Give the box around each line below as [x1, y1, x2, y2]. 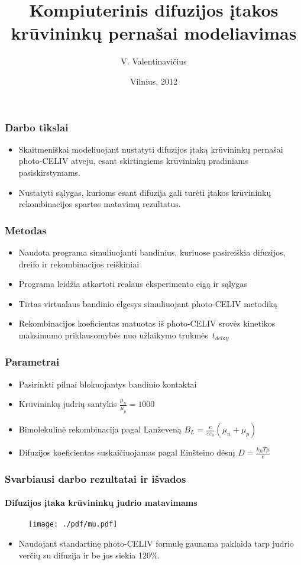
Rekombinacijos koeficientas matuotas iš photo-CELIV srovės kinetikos [18, 317, 276, 330]
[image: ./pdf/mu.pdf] [28, 520, 118, 529]
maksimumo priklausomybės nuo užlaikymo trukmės [18, 328, 208, 341]
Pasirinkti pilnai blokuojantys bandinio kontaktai [18, 377, 197, 390]
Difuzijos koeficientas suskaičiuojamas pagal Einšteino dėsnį [18, 446, 235, 458]
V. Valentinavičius [121, 55, 187, 67]
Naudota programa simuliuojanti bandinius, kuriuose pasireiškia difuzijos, [18, 246, 286, 258]
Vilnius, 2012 [130, 75, 177, 87]
